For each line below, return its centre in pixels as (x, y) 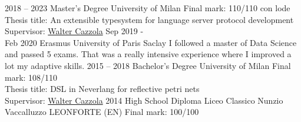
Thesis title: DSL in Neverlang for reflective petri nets (102, 89)
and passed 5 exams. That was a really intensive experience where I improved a (148, 54)
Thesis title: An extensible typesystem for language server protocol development (149, 19)
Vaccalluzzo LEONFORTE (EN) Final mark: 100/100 (102, 112)
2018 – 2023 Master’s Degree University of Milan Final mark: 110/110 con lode (148, 8)
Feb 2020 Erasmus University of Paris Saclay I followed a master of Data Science (151, 42)
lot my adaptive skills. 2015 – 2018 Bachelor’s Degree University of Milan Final (148, 65)
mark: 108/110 (31, 77)
